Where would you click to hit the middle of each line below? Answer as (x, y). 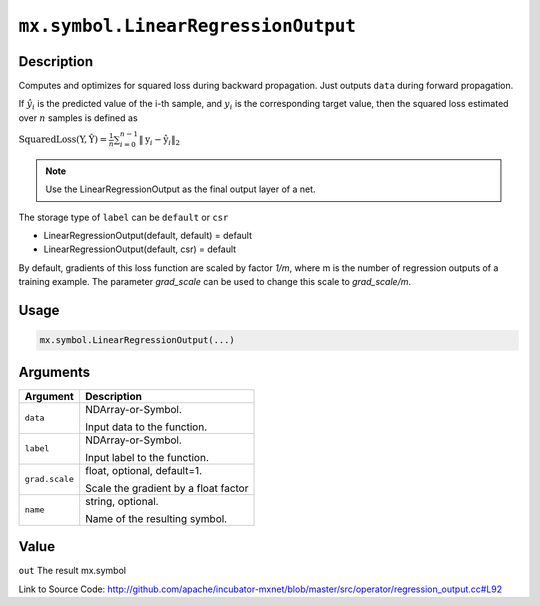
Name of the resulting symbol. (156, 518)
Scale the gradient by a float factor (167, 488)
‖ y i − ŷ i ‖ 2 (159, 140)
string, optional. (122, 501)
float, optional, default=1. (144, 470)
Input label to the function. (147, 457)
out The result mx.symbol (72, 571)
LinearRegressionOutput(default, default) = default (148, 235)
